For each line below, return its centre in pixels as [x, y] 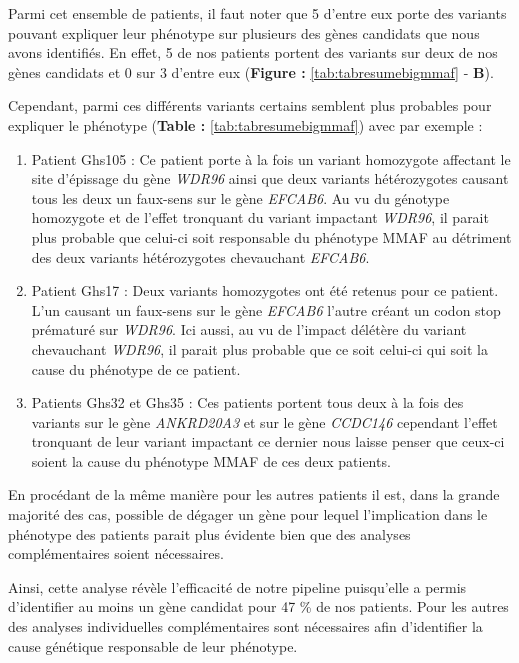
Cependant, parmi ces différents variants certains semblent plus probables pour [250, 105]
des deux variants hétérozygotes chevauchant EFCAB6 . [200, 256]
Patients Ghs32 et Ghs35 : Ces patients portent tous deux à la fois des [247, 402]
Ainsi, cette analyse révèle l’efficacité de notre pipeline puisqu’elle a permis [237, 586]
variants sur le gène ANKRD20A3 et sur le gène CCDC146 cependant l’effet [264, 421]
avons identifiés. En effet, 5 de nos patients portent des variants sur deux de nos [253, 52]
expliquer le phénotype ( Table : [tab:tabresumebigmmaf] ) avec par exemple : [245, 124]
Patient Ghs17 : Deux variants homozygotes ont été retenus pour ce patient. [265, 290]
